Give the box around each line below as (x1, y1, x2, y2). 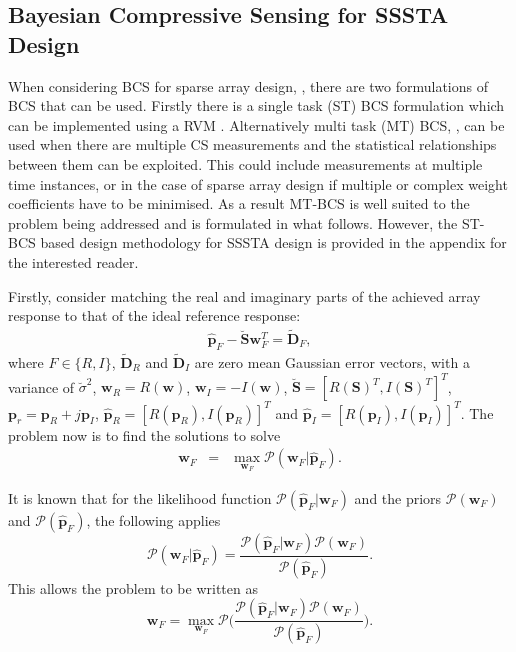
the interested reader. (8, 251, 139, 272)
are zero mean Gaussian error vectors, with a (194, 351, 470, 372)
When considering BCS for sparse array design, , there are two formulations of (8, 75, 489, 96)
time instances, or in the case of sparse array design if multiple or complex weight (8, 173, 508, 194)
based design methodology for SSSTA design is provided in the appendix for (40, 232, 507, 253)
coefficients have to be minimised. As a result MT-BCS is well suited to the (8, 193, 470, 214)
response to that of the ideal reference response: (8, 305, 301, 326)
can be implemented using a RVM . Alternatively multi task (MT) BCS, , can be (8, 114, 505, 135)
